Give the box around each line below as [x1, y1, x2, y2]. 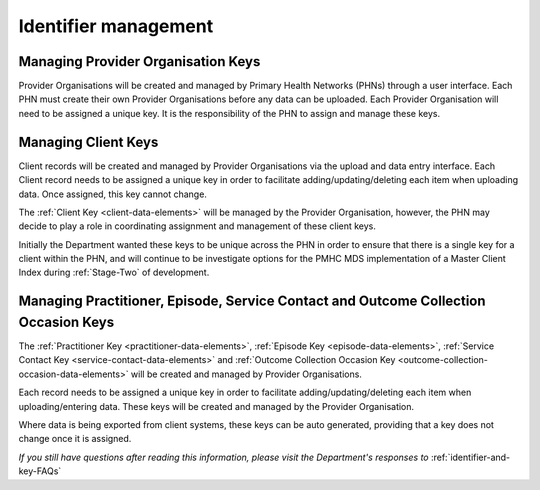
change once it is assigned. [18, 433, 132, 445]
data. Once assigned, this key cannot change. [18, 188, 207, 200]
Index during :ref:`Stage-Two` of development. [18, 266, 210, 279]
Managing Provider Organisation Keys [18, 53, 261, 70]
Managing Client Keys [18, 133, 159, 150]
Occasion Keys [18, 313, 115, 330]
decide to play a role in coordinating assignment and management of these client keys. [18, 220, 377, 232]
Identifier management [18, 15, 214, 37]
